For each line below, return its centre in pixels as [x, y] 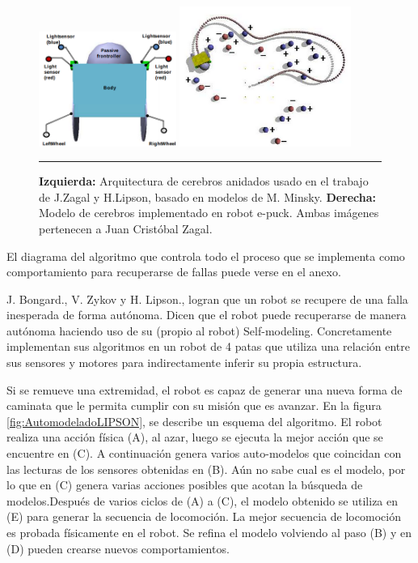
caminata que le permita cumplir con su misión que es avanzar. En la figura [194, 405]
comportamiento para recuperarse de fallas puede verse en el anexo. [174, 272]
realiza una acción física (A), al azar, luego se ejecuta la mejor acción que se [195, 437]
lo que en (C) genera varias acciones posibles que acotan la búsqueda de [185, 485]
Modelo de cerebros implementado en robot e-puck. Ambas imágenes [209, 213]
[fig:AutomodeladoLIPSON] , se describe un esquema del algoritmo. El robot [194, 421]
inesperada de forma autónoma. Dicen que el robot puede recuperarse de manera [207, 315]
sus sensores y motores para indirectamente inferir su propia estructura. [184, 363]
